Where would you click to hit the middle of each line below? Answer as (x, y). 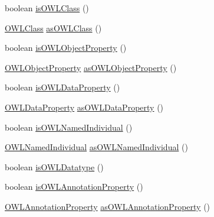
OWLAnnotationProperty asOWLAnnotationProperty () (108, 206)
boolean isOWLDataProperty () (62, 87)
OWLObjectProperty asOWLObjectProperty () (91, 67)
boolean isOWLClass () (47, 8)
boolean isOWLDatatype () (54, 166)
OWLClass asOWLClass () (53, 27)
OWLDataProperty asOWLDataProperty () (84, 107)
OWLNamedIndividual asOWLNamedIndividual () (96, 147)
